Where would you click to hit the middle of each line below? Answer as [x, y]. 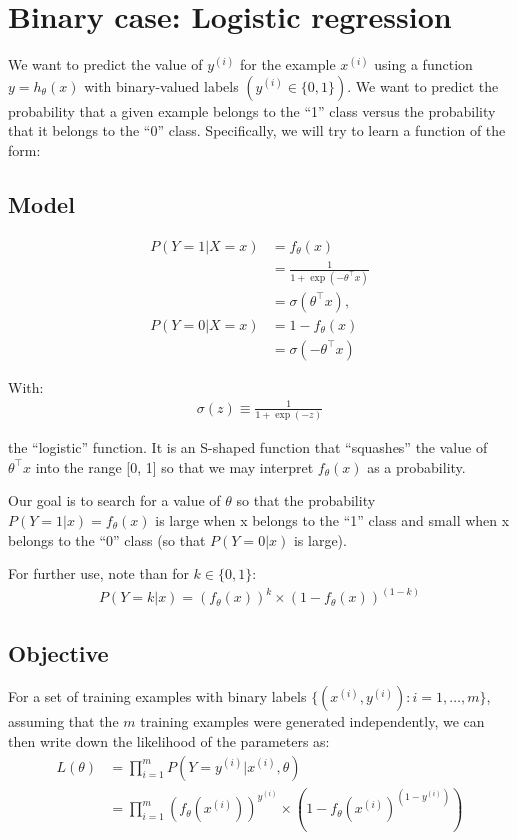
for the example [287, 64]
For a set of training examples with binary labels [157, 696]
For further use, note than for [98, 573]
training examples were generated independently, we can [312, 721]
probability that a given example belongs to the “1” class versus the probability [252, 110]
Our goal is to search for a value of [114, 500]
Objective [58, 652]
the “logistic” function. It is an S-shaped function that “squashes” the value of [248, 447]
